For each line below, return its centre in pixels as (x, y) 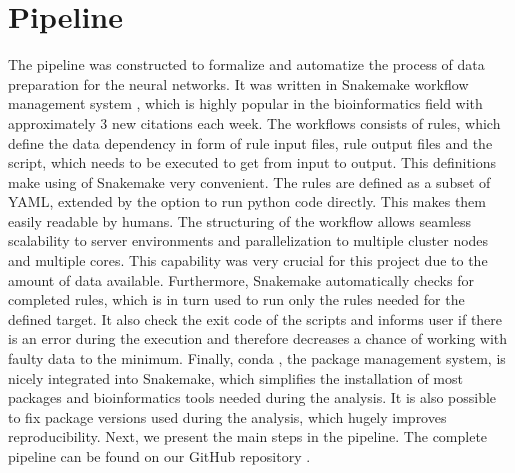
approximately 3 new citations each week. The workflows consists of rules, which (254, 122)
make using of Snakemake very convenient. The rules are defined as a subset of (249, 181)
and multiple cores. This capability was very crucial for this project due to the (248, 260)
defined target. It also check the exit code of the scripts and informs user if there (255, 318)
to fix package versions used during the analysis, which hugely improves (227, 416)
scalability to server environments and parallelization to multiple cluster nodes (248, 240)
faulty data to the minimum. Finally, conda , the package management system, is (257, 358)
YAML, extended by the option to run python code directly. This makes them (247, 201)
